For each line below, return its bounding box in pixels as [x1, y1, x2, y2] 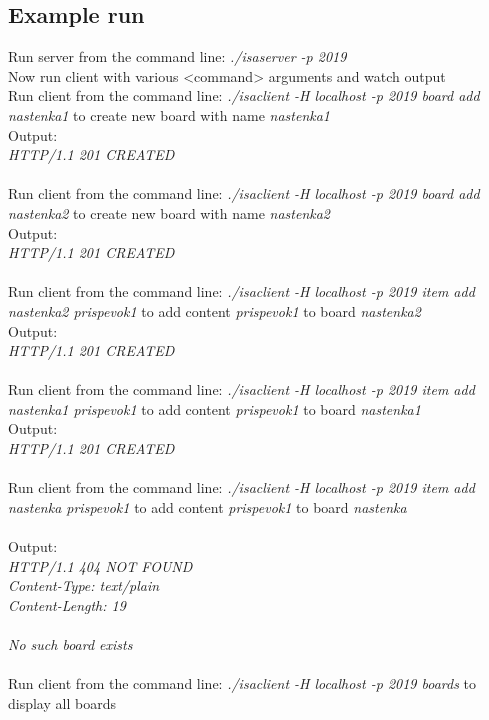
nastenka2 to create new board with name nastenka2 [8, 202, 331, 223]
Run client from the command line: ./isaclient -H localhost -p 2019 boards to [8, 673, 477, 694]
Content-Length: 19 [8, 594, 126, 615]
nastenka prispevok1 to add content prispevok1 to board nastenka [8, 496, 407, 517]
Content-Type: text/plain [8, 575, 160, 596]
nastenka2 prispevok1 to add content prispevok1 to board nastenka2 [8, 300, 421, 321]
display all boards [8, 692, 116, 713]
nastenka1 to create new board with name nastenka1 [8, 104, 331, 125]
